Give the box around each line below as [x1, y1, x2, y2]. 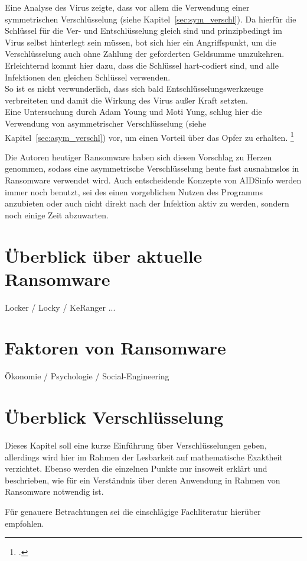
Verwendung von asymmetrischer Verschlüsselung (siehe [5, 117, 207, 129]
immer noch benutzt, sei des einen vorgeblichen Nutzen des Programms [5, 185, 263, 198]
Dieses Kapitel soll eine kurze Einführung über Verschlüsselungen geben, [5, 439, 267, 452]
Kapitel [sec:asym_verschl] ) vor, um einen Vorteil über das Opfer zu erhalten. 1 [5, 129, 294, 143]
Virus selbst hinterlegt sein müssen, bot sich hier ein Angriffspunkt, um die [5, 36, 276, 48]
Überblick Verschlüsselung [5, 405, 223, 429]
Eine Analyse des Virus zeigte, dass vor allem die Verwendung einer [5, 1, 250, 13]
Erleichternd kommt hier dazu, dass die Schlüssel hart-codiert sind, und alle [5, 59, 279, 71]
